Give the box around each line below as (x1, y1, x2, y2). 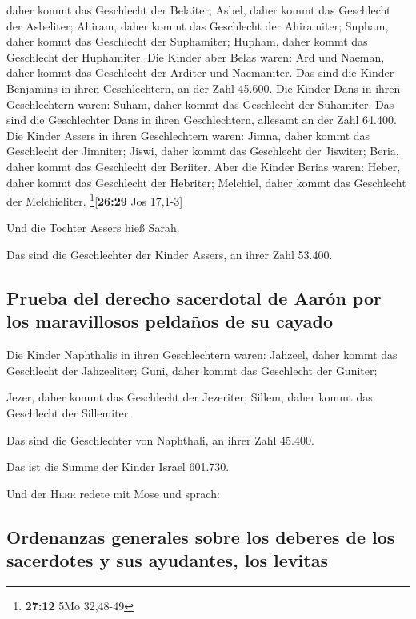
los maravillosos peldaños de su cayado (6, 309, 334, 333)
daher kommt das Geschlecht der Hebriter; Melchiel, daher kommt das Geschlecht (6, 174, 406, 190)
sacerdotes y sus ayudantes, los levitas (6, 548, 328, 573)
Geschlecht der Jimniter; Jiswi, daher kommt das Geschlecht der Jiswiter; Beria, (6, 142, 399, 159)
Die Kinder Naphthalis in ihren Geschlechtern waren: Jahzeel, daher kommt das (6, 346, 398, 363)
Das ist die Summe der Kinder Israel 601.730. (6, 458, 230, 475)
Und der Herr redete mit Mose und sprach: (6, 485, 220, 501)
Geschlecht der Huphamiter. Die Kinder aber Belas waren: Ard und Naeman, (6, 48, 385, 65)
